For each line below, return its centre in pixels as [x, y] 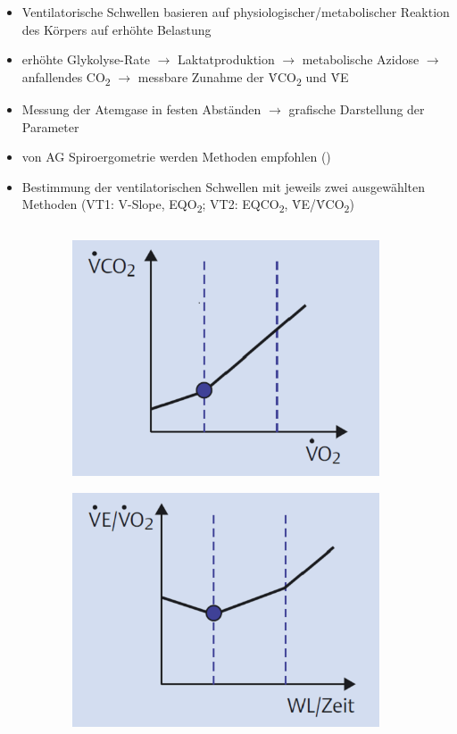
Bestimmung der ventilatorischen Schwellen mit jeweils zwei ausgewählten [224, 186]
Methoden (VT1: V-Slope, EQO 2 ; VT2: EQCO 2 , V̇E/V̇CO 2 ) [188, 205]
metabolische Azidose [361, 59]
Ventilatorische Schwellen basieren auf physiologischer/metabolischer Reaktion [236, 12]
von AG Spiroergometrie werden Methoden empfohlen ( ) [176, 157]
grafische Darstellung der [357, 108]
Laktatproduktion [226, 59]
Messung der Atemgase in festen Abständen [141, 108]
